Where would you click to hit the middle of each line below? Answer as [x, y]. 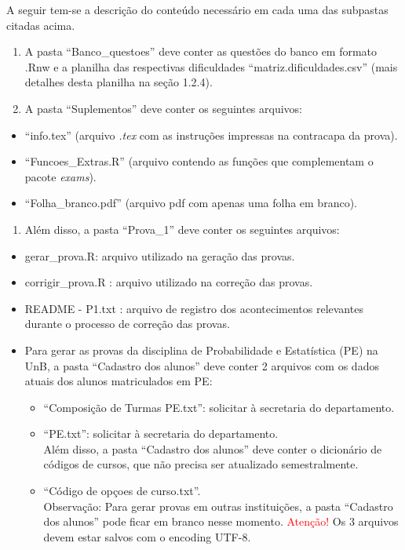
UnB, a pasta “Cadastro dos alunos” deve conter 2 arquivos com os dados [202, 365]
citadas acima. [41, 25]
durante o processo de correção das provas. [127, 324]
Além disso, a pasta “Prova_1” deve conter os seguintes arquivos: [182, 229]
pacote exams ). [60, 176]
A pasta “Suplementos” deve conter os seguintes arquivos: [164, 108]
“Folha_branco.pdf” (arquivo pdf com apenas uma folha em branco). [191, 203]
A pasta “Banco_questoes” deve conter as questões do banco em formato [201, 51]
